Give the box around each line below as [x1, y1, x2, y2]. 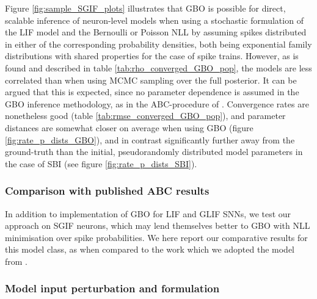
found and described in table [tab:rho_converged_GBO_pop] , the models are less [5, 61, 312, 74]
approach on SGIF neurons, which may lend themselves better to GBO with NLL [5, 219, 310, 232]
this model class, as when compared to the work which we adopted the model [5, 243, 294, 256]
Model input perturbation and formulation [5, 281, 220, 296]
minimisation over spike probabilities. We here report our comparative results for [5, 231, 308, 243]
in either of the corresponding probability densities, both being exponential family [5, 37, 312, 50]
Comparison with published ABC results [5, 183, 210, 198]
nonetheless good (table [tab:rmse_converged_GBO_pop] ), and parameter [5, 109, 286, 122]
